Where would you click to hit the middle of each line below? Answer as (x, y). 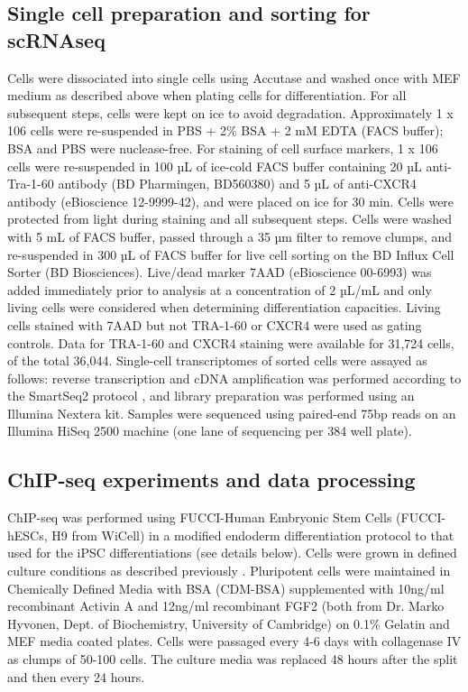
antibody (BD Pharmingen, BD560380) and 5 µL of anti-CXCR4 (237, 184)
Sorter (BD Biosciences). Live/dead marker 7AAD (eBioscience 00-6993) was (220, 272)
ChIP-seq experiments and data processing (211, 480)
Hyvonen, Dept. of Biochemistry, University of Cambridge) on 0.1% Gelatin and (229, 623)
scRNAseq (56, 39)
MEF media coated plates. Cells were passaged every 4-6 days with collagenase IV (234, 641)
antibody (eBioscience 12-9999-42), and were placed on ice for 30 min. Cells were (231, 201)
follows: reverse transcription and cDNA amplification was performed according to (234, 378)
